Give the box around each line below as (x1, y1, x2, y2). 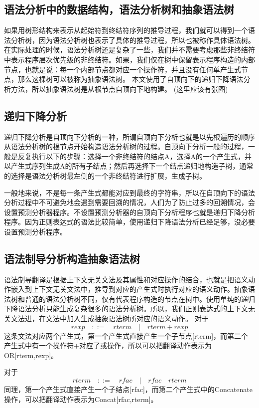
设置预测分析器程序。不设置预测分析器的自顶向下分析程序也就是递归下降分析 (4, 206, 255, 217)
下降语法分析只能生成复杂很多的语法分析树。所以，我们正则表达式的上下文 (4, 303, 248, 314)
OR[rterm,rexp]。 (4, 350, 58, 360)
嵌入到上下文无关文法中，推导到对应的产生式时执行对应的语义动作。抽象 (10, 284, 248, 294)
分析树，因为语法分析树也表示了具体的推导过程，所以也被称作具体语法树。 (10, 34, 255, 45)
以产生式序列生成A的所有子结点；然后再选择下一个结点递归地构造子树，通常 (4, 161, 254, 171)
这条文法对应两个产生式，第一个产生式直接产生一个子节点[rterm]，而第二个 (4, 330, 249, 341)
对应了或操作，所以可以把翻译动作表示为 (79, 340, 212, 351)
